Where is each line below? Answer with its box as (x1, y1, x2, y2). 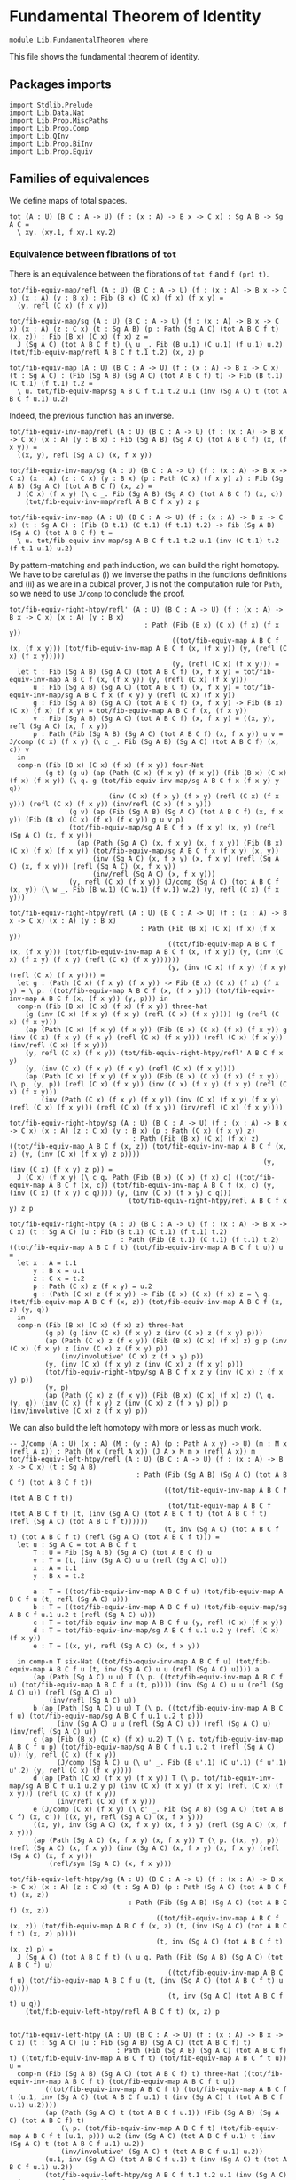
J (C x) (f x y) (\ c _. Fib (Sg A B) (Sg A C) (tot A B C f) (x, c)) (17, 489, 284, 499)
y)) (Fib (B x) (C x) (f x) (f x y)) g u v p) (9, 815, 184, 824)
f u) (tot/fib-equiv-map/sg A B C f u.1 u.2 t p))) (9, 1711, 204, 1720)
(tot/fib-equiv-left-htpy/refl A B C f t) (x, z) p (25, 2007, 220, 2016)
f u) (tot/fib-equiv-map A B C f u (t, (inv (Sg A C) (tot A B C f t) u (9, 1976, 284, 1984)
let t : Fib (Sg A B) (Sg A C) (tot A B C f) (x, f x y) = (17, 667, 240, 677)
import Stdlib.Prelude (9, 100, 93, 109)
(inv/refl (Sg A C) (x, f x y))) (92, 870, 216, 878)
